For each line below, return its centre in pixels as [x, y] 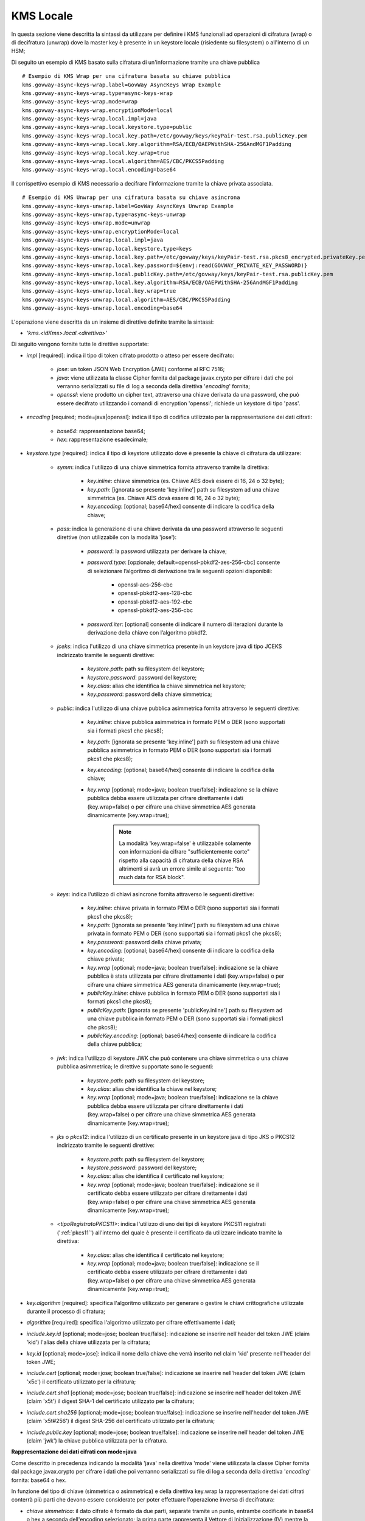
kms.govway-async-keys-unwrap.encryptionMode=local [101, 231]
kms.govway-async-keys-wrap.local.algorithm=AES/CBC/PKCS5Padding [123, 162]
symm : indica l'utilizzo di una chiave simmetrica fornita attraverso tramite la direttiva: [163, 467]
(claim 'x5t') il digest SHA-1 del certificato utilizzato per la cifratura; [110, 1401]
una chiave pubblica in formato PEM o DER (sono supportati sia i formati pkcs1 [186, 1018]
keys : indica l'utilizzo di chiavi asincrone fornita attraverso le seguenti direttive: [156, 894]
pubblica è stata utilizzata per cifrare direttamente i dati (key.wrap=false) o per [186, 976]
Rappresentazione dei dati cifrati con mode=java [74, 1452]
